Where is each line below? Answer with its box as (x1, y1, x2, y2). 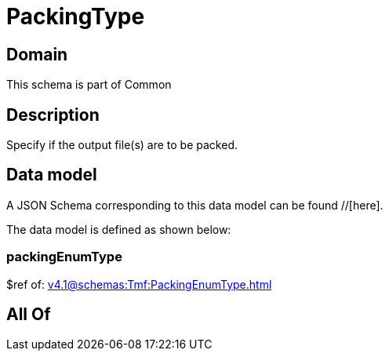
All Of (6, 304, 51, 325)
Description (6, 104, 100, 125)
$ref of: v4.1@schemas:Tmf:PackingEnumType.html (6, 277, 272, 291)
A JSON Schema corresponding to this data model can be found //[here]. (6, 198, 384, 212)
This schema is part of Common (6, 78, 172, 92)
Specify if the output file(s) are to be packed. (6, 138, 238, 152)
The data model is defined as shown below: (6, 222, 231, 236)
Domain (6, 44, 68, 64)
